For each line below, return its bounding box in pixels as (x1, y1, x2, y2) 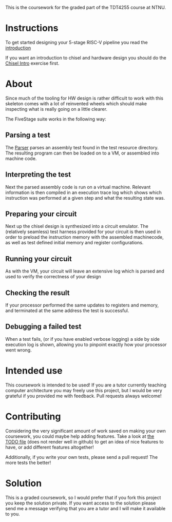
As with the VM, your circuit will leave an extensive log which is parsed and (5, 268, 164, 274)
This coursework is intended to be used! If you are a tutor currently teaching (5, 382, 167, 388)
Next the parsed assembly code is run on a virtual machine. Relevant (5, 184, 151, 190)
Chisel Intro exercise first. (5, 60, 60, 66)
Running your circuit (5, 254, 72, 263)
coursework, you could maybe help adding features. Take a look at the (5, 433, 155, 439)
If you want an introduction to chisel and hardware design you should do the (5, 54, 167, 61)
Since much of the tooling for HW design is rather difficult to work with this (5, 95, 164, 101)
